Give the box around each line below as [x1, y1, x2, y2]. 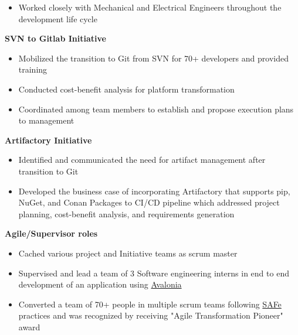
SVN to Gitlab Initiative [5, 32, 106, 45]
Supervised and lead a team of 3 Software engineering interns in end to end [18, 266, 289, 279]
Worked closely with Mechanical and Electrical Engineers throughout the [18, 1, 282, 13]
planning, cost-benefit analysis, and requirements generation [18, 207, 235, 220]
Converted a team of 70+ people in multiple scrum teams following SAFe [18, 298, 282, 310]
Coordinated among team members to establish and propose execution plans [18, 102, 294, 115]
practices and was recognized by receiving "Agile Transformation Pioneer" [18, 309, 283, 322]
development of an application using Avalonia [18, 278, 182, 290]
